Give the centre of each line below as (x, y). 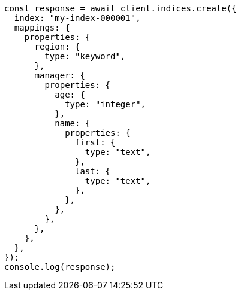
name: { (73, 123)
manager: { (60, 75)
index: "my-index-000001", (77, 18)
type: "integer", (106, 104)
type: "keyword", (85, 56)
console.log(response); (60, 267)
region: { (57, 47)
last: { (93, 171)
